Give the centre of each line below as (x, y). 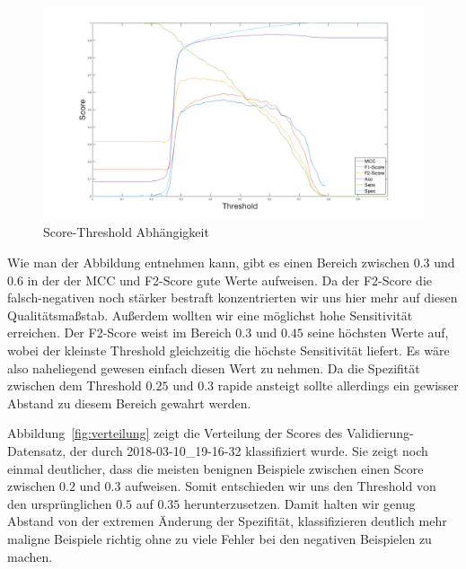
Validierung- (380, 433)
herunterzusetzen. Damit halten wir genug (300, 503)
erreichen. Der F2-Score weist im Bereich (119, 333)
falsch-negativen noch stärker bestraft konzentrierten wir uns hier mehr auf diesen (233, 298)
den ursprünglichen (60, 503)
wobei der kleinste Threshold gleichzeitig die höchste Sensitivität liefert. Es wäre (229, 350)
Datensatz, (37, 450)
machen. (30, 556)
